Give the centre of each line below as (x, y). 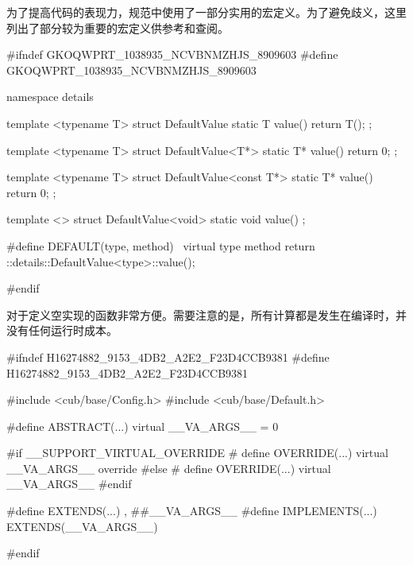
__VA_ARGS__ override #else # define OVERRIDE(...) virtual (169, 468)
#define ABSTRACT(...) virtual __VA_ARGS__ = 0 (143, 426)
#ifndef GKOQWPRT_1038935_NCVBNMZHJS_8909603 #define (172, 54)
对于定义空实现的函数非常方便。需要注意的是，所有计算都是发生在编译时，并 (206, 314)
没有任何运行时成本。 (62, 330)
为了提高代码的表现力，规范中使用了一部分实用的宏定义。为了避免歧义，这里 (206, 12)
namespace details (50, 97)
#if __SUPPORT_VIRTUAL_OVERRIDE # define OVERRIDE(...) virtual (197, 453)
